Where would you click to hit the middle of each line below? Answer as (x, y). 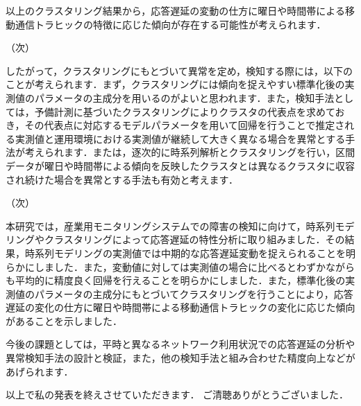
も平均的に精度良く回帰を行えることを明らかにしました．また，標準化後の (176, 280)
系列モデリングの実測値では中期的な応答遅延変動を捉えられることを (190, 253)
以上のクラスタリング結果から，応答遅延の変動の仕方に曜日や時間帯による (175, 10)
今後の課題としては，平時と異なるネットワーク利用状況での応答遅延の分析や (180, 344)
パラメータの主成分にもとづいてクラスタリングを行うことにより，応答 (194, 293)
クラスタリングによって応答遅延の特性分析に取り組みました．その (194, 239)
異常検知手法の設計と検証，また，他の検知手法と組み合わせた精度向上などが (180, 358)
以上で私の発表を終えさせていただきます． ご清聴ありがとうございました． (177, 395)
